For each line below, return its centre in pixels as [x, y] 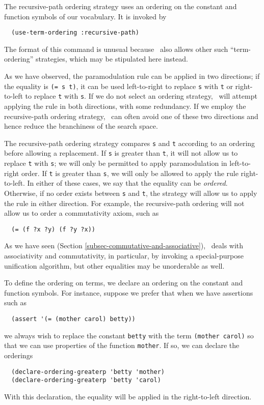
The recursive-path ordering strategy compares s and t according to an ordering [130, 143]
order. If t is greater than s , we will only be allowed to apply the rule [130, 173]
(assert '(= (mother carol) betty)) [73, 319]
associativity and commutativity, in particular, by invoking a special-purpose [124, 256]
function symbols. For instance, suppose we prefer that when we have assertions [129, 292]
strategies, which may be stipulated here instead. [112, 59]
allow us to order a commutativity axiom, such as [82, 213]
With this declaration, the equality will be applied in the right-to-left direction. [128, 396]
